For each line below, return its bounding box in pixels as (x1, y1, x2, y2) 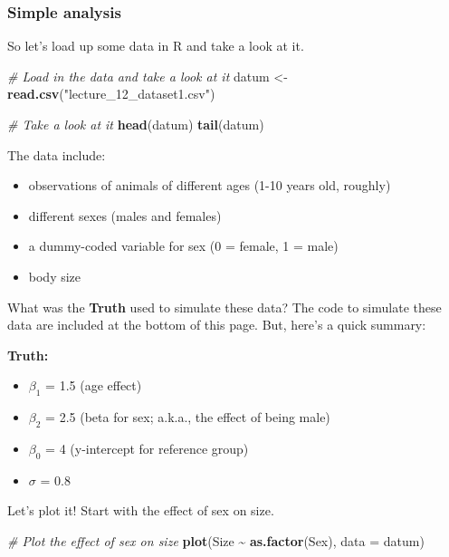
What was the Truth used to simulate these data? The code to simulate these (7, 297, 442, 316)
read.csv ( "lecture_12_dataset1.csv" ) (7, 84, 215, 103)
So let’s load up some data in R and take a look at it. (7, 36, 304, 55)
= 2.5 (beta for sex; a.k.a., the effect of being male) (45, 408, 330, 427)
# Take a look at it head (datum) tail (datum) (7, 115, 264, 133)
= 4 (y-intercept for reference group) (45, 438, 249, 457)
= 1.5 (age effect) (45, 376, 142, 395)
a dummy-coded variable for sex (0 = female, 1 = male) (28, 236, 339, 255)
